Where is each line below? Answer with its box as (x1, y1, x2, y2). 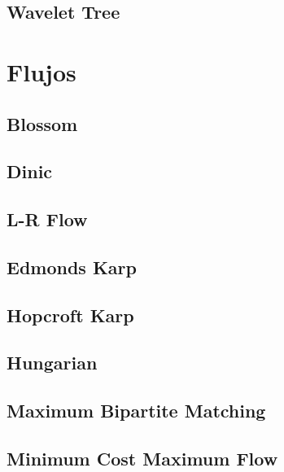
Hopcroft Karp (7, 302, 134, 327)
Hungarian (7, 350, 98, 375)
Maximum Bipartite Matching (7, 398, 266, 423)
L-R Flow (7, 207, 88, 232)
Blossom (7, 111, 78, 136)
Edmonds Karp (7, 254, 137, 279)
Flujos (7, 55, 76, 88)
